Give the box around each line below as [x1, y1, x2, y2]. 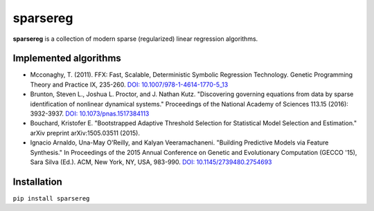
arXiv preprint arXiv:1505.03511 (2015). [30, 129, 140, 137]
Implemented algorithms [12, 53, 121, 64]
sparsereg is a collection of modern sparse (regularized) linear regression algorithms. [12, 35, 258, 43]
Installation [12, 176, 62, 187]
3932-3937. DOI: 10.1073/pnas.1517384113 [30, 109, 150, 118]
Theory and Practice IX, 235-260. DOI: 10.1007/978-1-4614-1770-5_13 [30, 80, 229, 89]
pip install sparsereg [12, 194, 90, 202]
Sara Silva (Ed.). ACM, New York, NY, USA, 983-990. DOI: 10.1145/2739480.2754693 [30, 158, 272, 166]
